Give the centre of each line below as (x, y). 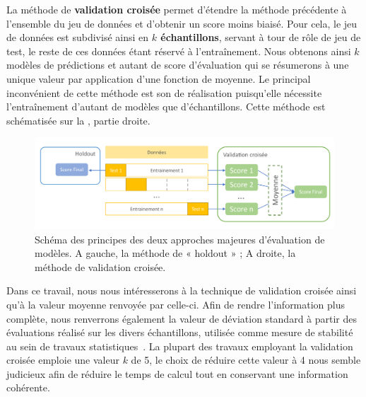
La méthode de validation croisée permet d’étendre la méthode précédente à (177, 9)
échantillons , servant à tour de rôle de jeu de (261, 37)
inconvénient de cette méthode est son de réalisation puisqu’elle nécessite (164, 92)
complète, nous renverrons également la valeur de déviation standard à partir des (182, 318)
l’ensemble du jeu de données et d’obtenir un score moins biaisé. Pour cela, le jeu (182, 23)
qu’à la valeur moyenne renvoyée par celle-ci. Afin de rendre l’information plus (176, 304)
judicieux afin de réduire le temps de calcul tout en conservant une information (177, 373)
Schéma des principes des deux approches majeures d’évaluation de (180, 239)
